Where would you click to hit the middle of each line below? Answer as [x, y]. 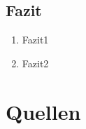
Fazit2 [35, 63]
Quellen [43, 111]
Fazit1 [35, 40]
